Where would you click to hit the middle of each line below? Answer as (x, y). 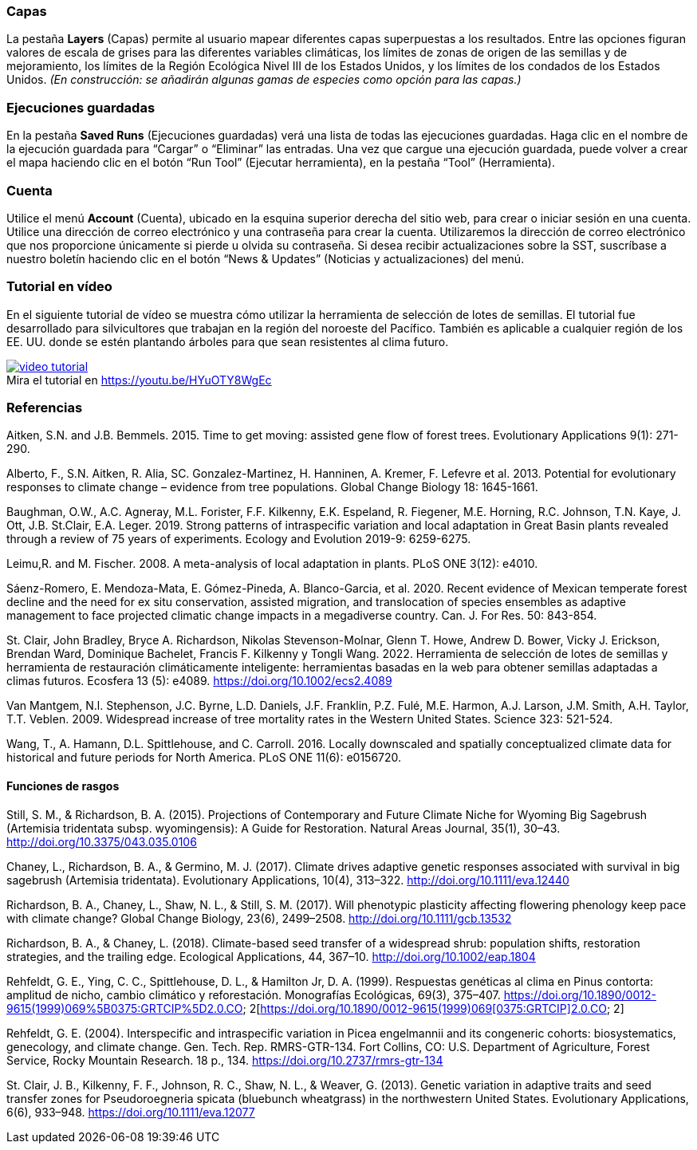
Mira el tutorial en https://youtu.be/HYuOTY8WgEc (139, 380)
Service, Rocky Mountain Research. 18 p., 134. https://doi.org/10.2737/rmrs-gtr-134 (225, 1060)
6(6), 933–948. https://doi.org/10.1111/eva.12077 (131, 1112)
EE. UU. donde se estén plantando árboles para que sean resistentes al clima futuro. (228, 341)
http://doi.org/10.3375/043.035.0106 (102, 841)
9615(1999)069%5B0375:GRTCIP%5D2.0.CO (125, 1008)
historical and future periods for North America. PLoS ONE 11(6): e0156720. (204, 758)
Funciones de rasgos (63, 786)
